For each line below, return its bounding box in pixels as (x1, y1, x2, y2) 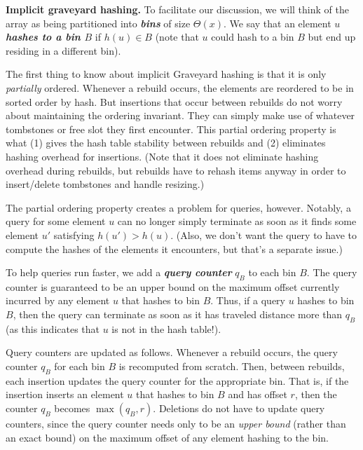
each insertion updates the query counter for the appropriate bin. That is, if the (6, 373, 349, 388)
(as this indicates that (6, 321, 100, 336)
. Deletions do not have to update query (153, 401, 325, 416)
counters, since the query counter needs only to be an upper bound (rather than (6, 416, 346, 431)
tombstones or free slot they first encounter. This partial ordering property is (6, 121, 336, 136)
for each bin (54, 359, 105, 374)
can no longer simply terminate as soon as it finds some (117, 214, 357, 229)
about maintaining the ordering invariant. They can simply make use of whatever (6, 108, 355, 123)
